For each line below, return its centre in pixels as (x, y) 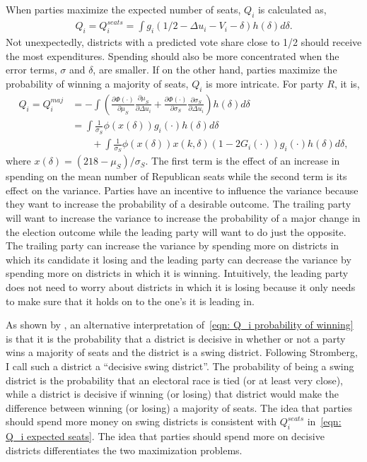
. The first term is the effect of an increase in (243, 161)
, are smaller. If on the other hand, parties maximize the (215, 70)
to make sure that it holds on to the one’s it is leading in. (130, 301)
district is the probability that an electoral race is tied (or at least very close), (174, 380)
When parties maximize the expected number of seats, (123, 9)
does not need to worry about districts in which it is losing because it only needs (181, 287)
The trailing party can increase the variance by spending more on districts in (173, 245)
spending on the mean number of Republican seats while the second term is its (176, 176)
